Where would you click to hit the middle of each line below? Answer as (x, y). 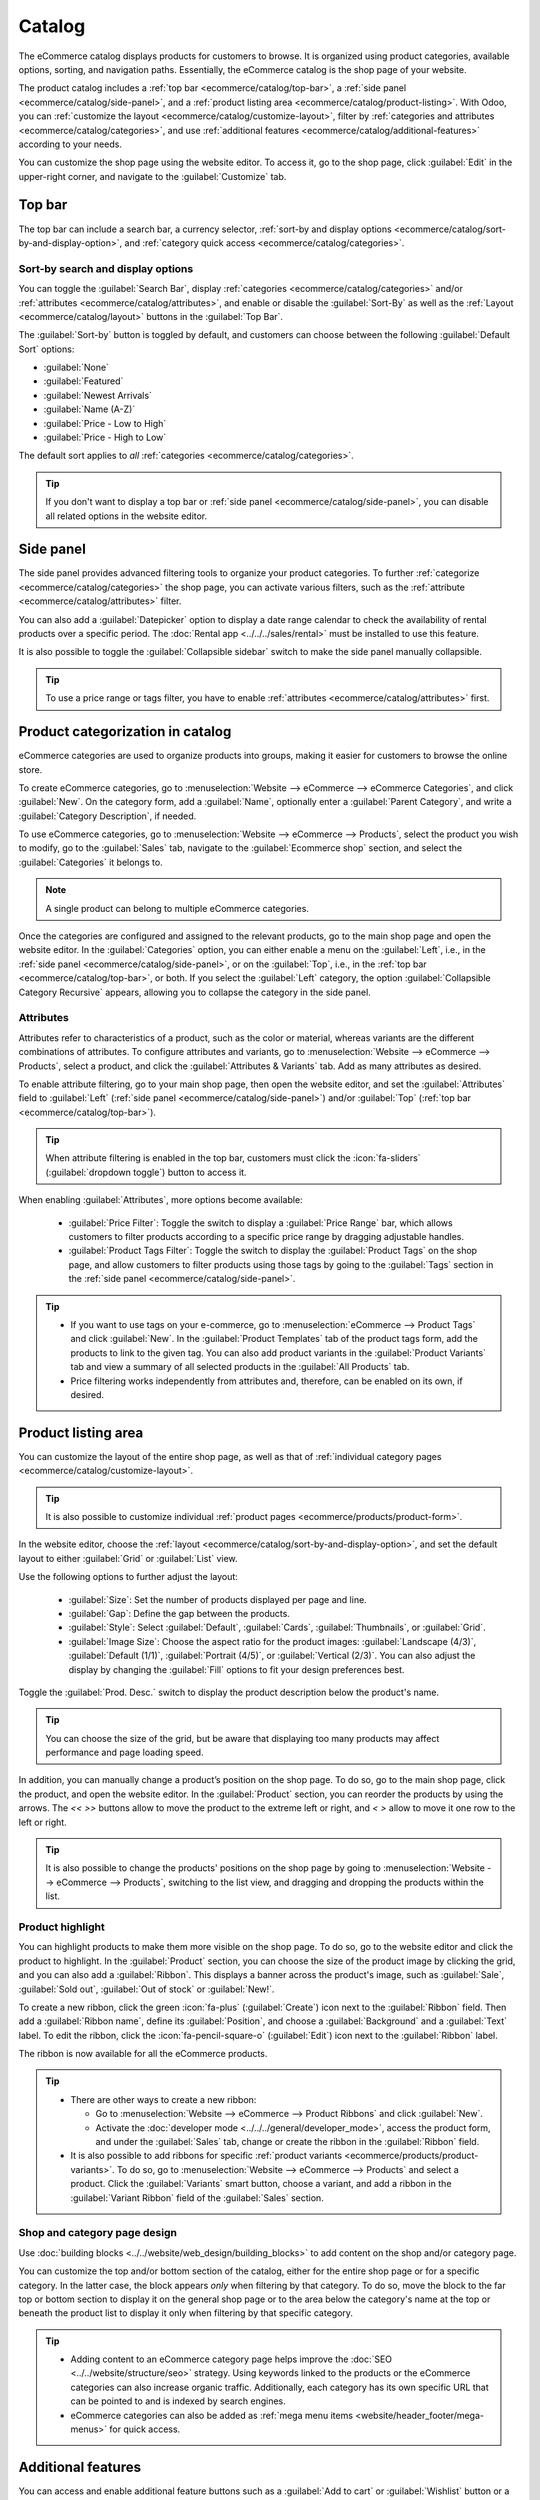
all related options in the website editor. (126, 516)
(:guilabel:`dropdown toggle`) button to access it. (146, 1172)
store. (30, 769)
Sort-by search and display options (106, 268)
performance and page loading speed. (124, 1752)
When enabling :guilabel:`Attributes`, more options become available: (161, 1200)
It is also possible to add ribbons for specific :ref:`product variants (206, 2156)
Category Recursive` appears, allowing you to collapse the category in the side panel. (195, 992)
